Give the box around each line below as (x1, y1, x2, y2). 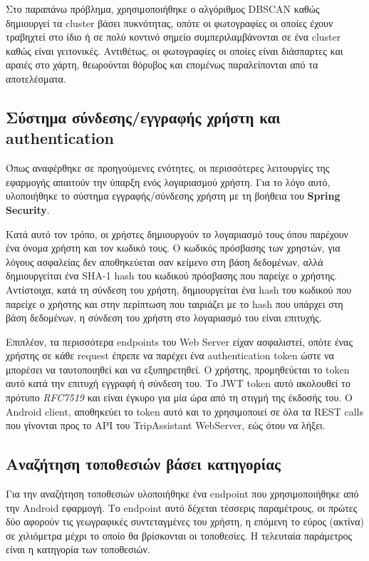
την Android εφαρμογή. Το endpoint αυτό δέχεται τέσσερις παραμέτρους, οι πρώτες (6, 500, 358, 515)
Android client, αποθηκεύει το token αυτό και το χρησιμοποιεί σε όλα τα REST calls (6, 403, 363, 418)
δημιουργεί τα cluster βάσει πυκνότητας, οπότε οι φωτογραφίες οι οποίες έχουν (6, 15, 333, 30)
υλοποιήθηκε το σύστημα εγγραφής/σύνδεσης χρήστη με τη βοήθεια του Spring (6, 188, 341, 203)
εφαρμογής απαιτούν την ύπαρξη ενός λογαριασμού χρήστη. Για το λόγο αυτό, (6, 174, 331, 189)
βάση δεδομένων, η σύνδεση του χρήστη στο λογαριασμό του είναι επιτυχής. (6, 310, 322, 325)
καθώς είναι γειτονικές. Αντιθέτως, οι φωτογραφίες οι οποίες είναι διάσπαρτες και (6, 43, 343, 58)
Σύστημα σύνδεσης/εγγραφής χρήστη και (6, 105, 281, 128)
